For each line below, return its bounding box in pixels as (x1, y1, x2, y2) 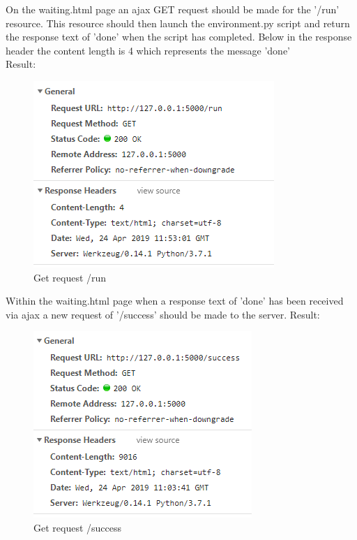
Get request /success (33, 520, 122, 534)
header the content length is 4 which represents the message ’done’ (6, 43, 291, 57)
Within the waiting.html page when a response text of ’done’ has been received (6, 293, 344, 308)
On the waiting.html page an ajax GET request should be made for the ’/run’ (6, 2, 340, 16)
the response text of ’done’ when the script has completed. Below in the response (6, 29, 352, 44)
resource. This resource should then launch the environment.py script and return (6, 15, 350, 30)
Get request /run (33, 270, 107, 284)
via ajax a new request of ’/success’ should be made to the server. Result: (6, 307, 320, 321)
